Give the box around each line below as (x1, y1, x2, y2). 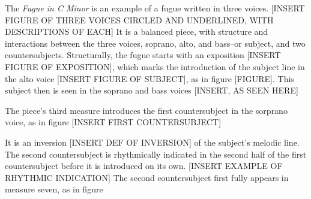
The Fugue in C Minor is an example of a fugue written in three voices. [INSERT (5, 2, 305, 14)
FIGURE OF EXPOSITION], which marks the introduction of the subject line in (5, 60, 305, 73)
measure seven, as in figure (5, 183, 103, 195)
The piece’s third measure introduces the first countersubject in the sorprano (5, 104, 288, 116)
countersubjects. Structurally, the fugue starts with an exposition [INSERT (5, 49, 281, 61)
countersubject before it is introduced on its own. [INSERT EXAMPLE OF (5, 159, 283, 172)
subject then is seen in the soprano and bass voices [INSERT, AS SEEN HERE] (5, 84, 298, 97)
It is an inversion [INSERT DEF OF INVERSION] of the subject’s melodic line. (5, 135, 300, 148)
